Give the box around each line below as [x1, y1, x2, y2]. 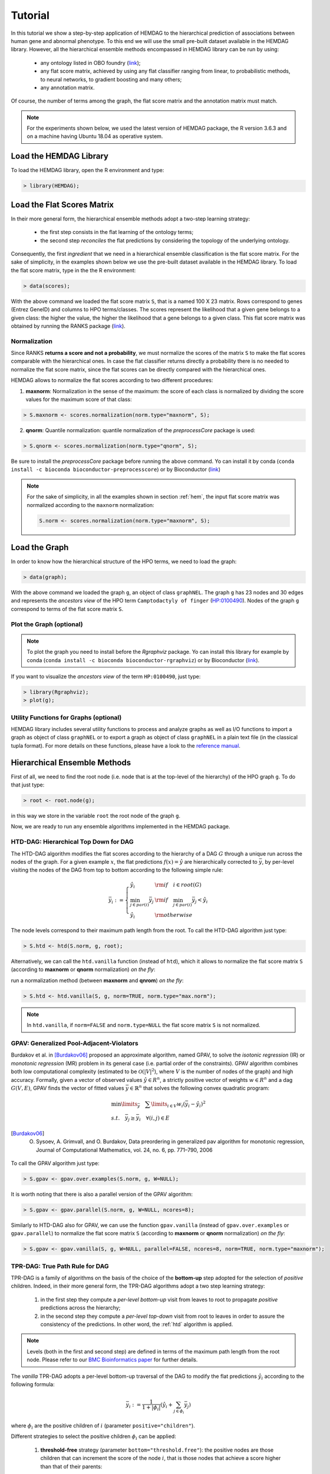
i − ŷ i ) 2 [188, 1100, 206, 1108]
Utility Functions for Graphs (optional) [11, 713, 122, 722]
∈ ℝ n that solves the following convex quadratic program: [130, 1084, 269, 1091]
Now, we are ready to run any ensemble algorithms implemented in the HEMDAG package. [11, 823, 230, 830]
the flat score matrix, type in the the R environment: [11, 266, 136, 274]
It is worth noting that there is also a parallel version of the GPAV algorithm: [11, 1190, 193, 1197]
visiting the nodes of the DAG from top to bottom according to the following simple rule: [11, 867, 223, 874]
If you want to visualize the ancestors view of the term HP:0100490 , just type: [11, 673, 201, 680]
